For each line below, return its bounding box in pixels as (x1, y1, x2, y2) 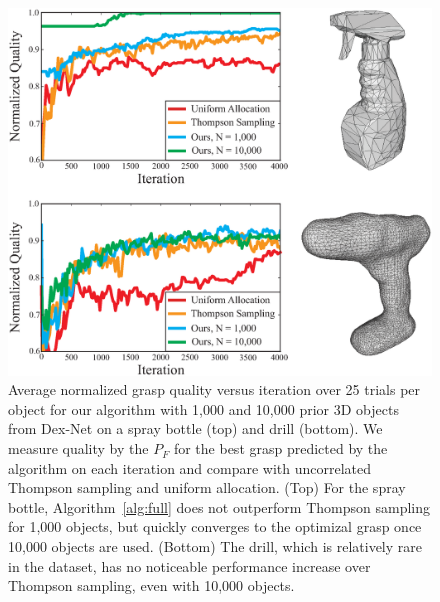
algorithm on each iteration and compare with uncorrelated (8, 457, 372, 478)
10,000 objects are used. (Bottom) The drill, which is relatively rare (8, 536, 422, 557)
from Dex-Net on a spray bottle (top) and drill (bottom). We (8, 418, 383, 439)
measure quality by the (8, 438, 149, 459)
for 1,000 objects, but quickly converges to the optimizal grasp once (8, 516, 422, 537)
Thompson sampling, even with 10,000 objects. (8, 575, 295, 596)
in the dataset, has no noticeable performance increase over (8, 555, 371, 576)
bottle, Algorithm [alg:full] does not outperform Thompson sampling (8, 496, 430, 517)
